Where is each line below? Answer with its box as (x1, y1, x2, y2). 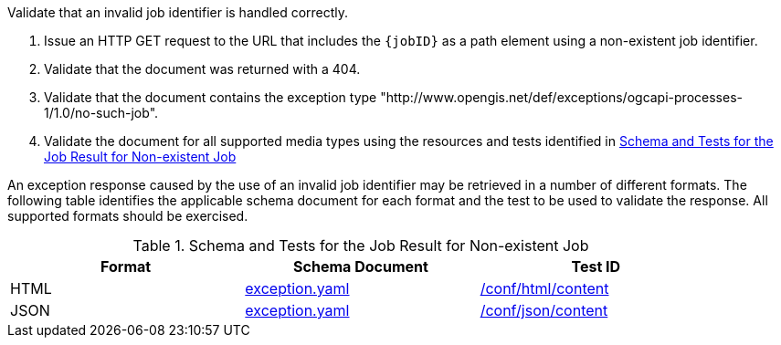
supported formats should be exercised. (7, 208, 248, 224)
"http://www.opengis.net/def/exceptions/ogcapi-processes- (380, 89, 743, 105)
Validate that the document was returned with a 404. (44, 61, 361, 77)
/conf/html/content (480, 279, 609, 298)
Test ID (571, 257, 621, 276)
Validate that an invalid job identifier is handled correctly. (7, 5, 349, 20)
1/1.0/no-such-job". (44, 105, 159, 120)
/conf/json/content (480, 301, 608, 319)
